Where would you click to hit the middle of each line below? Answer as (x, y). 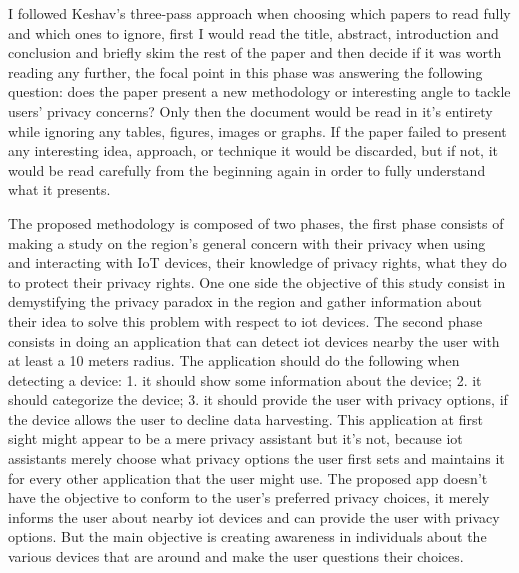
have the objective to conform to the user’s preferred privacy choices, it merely (249, 497)
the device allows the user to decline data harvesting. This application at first (245, 418)
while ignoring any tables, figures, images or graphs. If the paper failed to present (257, 130)
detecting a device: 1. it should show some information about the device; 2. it (245, 379)
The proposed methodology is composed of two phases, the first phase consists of (256, 222)
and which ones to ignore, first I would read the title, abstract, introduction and (253, 32)
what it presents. (59, 189)
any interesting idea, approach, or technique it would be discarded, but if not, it (253, 150)
